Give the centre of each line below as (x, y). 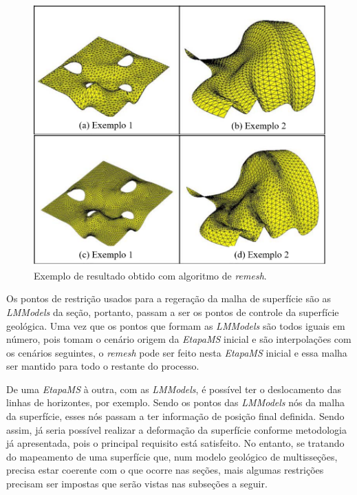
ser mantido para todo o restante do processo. (103, 366)
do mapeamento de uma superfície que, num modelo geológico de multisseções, (172, 456)
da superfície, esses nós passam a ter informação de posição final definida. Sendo (175, 416)
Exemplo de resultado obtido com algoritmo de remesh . (150, 275)
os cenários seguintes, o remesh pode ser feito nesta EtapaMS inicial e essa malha (177, 352)
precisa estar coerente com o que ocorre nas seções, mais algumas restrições (165, 470)
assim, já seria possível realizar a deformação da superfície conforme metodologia (176, 429)
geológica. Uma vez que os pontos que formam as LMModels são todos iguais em (176, 325)
